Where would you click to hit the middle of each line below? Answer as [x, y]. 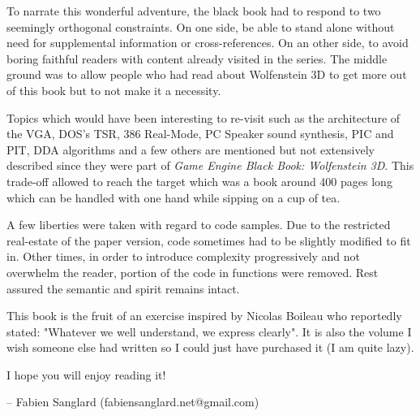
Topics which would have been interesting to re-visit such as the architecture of [204, 117]
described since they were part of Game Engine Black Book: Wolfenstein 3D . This [210, 165]
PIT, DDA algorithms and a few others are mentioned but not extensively [191, 149]
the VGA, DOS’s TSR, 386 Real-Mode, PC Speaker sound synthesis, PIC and [200, 134]
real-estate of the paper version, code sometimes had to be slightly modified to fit [209, 240]
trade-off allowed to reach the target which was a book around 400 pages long [199, 181]
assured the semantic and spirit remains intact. [123, 288]
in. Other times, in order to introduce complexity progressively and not [184, 256]
